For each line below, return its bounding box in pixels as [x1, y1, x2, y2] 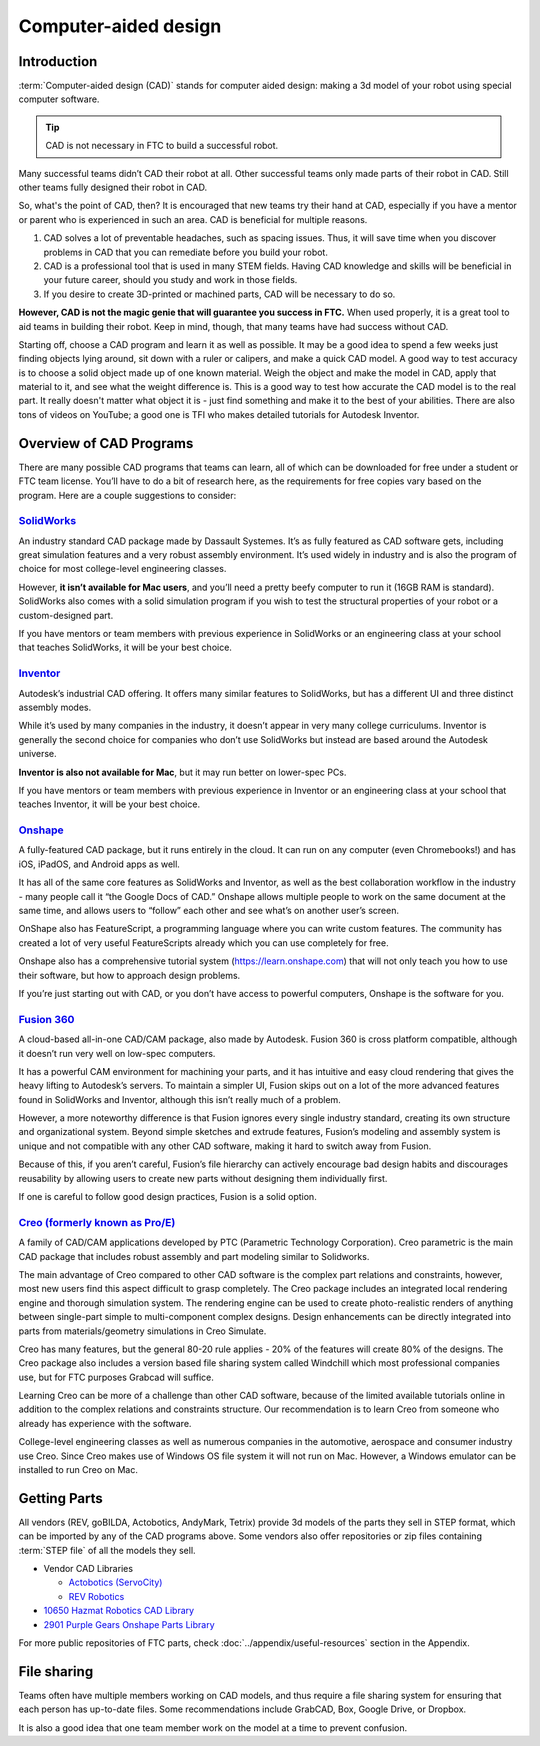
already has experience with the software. [18, 1417, 192, 1429]
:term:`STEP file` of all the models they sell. [18, 1544, 196, 1556]
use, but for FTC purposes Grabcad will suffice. [18, 1371, 215, 1383]
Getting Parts [18, 1490, 104, 1507]
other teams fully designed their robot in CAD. [18, 181, 208, 194]
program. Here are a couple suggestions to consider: [18, 489, 237, 501]
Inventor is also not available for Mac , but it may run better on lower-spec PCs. [18, 766, 347, 778]
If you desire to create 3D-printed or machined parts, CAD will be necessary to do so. [43, 288, 396, 300]
